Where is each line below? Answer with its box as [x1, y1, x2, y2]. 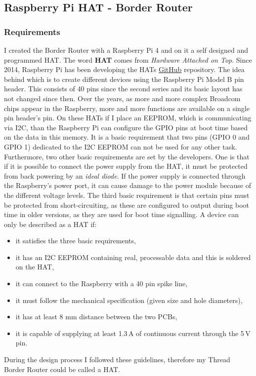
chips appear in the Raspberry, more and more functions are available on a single [4, 103, 250, 113]
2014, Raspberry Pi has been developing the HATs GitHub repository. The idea [4, 64, 245, 75]
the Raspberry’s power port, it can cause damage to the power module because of [4, 180, 251, 190]
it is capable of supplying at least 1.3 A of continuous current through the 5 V [15, 328, 251, 338]
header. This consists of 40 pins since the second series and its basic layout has [4, 83, 243, 94]
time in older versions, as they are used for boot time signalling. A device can [4, 209, 239, 220]
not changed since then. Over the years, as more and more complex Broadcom [4, 93, 241, 103]
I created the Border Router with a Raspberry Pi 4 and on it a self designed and [4, 45, 248, 55]
